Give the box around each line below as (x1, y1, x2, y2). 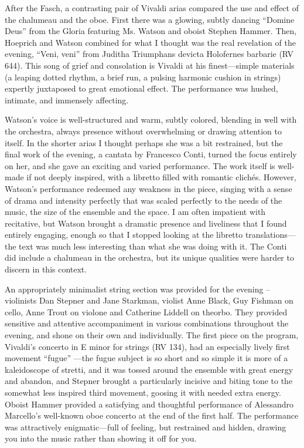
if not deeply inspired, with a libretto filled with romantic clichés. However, (26, 171, 296, 183)
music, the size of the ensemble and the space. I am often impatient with (5, 206, 266, 218)
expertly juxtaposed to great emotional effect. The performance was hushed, (5, 82, 278, 95)
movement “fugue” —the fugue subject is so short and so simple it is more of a (5, 352, 288, 364)
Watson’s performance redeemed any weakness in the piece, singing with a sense (5, 182, 292, 194)
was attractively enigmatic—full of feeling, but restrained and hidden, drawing (5, 420, 286, 433)
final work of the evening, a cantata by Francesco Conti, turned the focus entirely (5, 148, 297, 160)
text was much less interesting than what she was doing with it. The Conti (19, 240, 287, 252)
